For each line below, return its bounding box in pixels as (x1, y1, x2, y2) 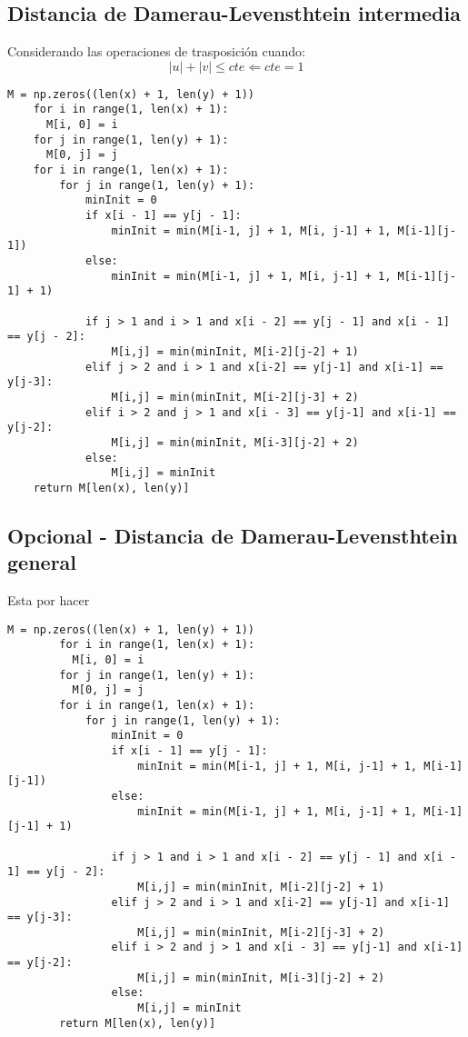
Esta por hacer (7, 591, 90, 610)
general (7, 548, 77, 576)
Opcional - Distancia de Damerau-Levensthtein (7, 521, 458, 549)
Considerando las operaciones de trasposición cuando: (7, 42, 305, 61)
